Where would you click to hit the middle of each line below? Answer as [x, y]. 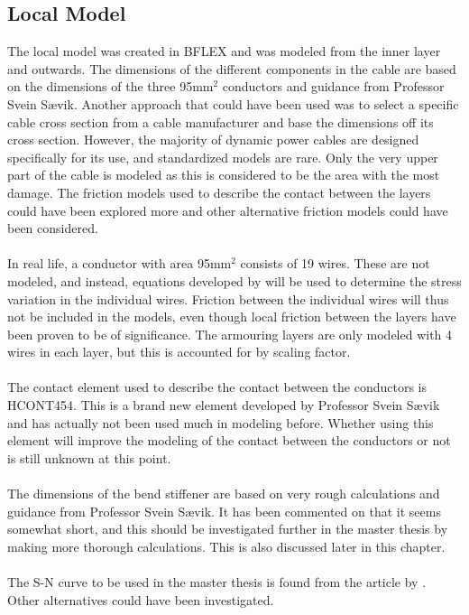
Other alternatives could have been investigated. [141, 599]
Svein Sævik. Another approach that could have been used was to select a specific [233, 103]
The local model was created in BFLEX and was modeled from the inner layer [224, 51]
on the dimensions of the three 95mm [110, 86]
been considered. [53, 228]
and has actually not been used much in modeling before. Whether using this [221, 422]
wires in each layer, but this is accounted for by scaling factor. [179, 352]
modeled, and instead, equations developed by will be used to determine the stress [234, 280]
